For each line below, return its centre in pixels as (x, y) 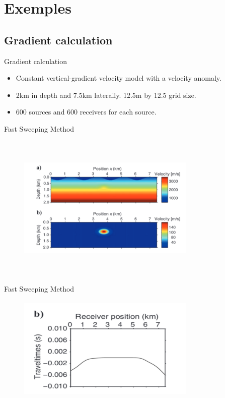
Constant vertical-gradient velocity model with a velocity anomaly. (119, 78)
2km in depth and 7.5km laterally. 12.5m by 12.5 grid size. (106, 95)
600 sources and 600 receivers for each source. (86, 112)
